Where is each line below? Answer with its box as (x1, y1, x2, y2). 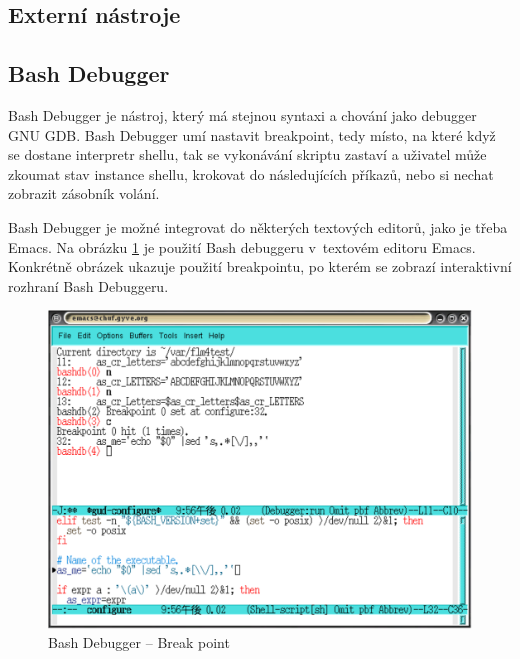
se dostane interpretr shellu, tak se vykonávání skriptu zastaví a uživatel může (8, 144, 487, 165)
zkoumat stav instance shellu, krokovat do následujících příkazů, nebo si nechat (8, 163, 494, 184)
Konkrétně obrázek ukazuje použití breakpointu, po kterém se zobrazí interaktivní (8, 256, 512, 277)
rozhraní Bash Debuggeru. (8, 275, 169, 296)
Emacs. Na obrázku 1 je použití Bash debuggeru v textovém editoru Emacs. (8, 236, 476, 257)
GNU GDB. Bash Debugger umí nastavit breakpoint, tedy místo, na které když (8, 124, 496, 145)
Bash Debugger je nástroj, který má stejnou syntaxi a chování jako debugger (8, 104, 477, 125)
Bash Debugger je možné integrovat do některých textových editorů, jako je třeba (8, 216, 508, 237)
